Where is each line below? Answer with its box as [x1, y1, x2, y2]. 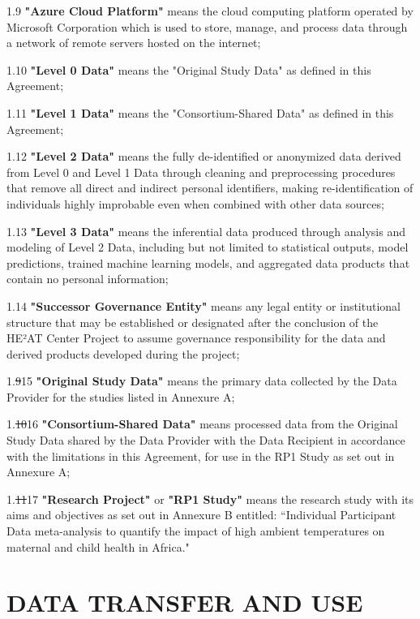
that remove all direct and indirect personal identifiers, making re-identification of [6, 179, 414, 196]
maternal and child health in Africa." [6, 538, 190, 555]
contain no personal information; [6, 270, 169, 287]
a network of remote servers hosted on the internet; [6, 34, 261, 51]
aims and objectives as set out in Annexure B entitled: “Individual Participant [6, 506, 396, 523]
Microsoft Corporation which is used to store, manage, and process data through [6, 18, 408, 35]
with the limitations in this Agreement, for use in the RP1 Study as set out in [6, 447, 395, 464]
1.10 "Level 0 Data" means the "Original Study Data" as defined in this [6, 61, 371, 78]
